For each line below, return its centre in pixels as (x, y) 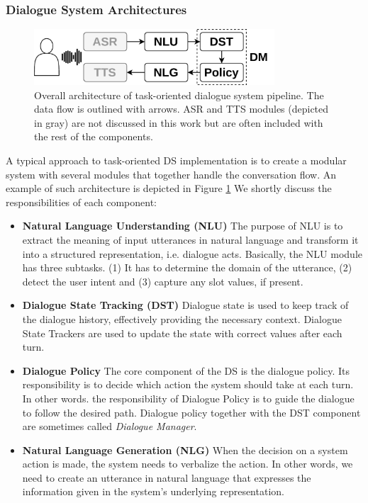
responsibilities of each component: (81, 202)
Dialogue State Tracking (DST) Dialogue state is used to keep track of (185, 305)
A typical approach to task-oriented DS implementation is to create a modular (176, 160)
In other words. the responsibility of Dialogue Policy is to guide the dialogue (188, 398)
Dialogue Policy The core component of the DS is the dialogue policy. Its (186, 370)
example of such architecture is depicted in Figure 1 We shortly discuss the (169, 188)
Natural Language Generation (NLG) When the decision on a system (185, 450)
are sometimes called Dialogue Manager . (110, 426)
